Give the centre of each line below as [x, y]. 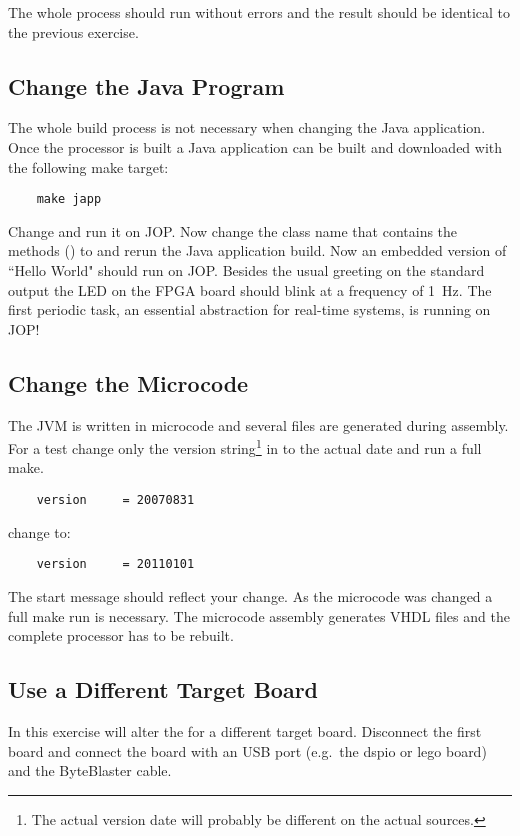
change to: [39, 531]
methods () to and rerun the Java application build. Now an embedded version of [257, 250]
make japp [69, 199]
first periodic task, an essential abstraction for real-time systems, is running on [249, 309]
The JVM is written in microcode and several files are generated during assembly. [258, 424]
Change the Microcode [128, 382]
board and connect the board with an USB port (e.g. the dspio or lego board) [247, 750]
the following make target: [88, 166]
